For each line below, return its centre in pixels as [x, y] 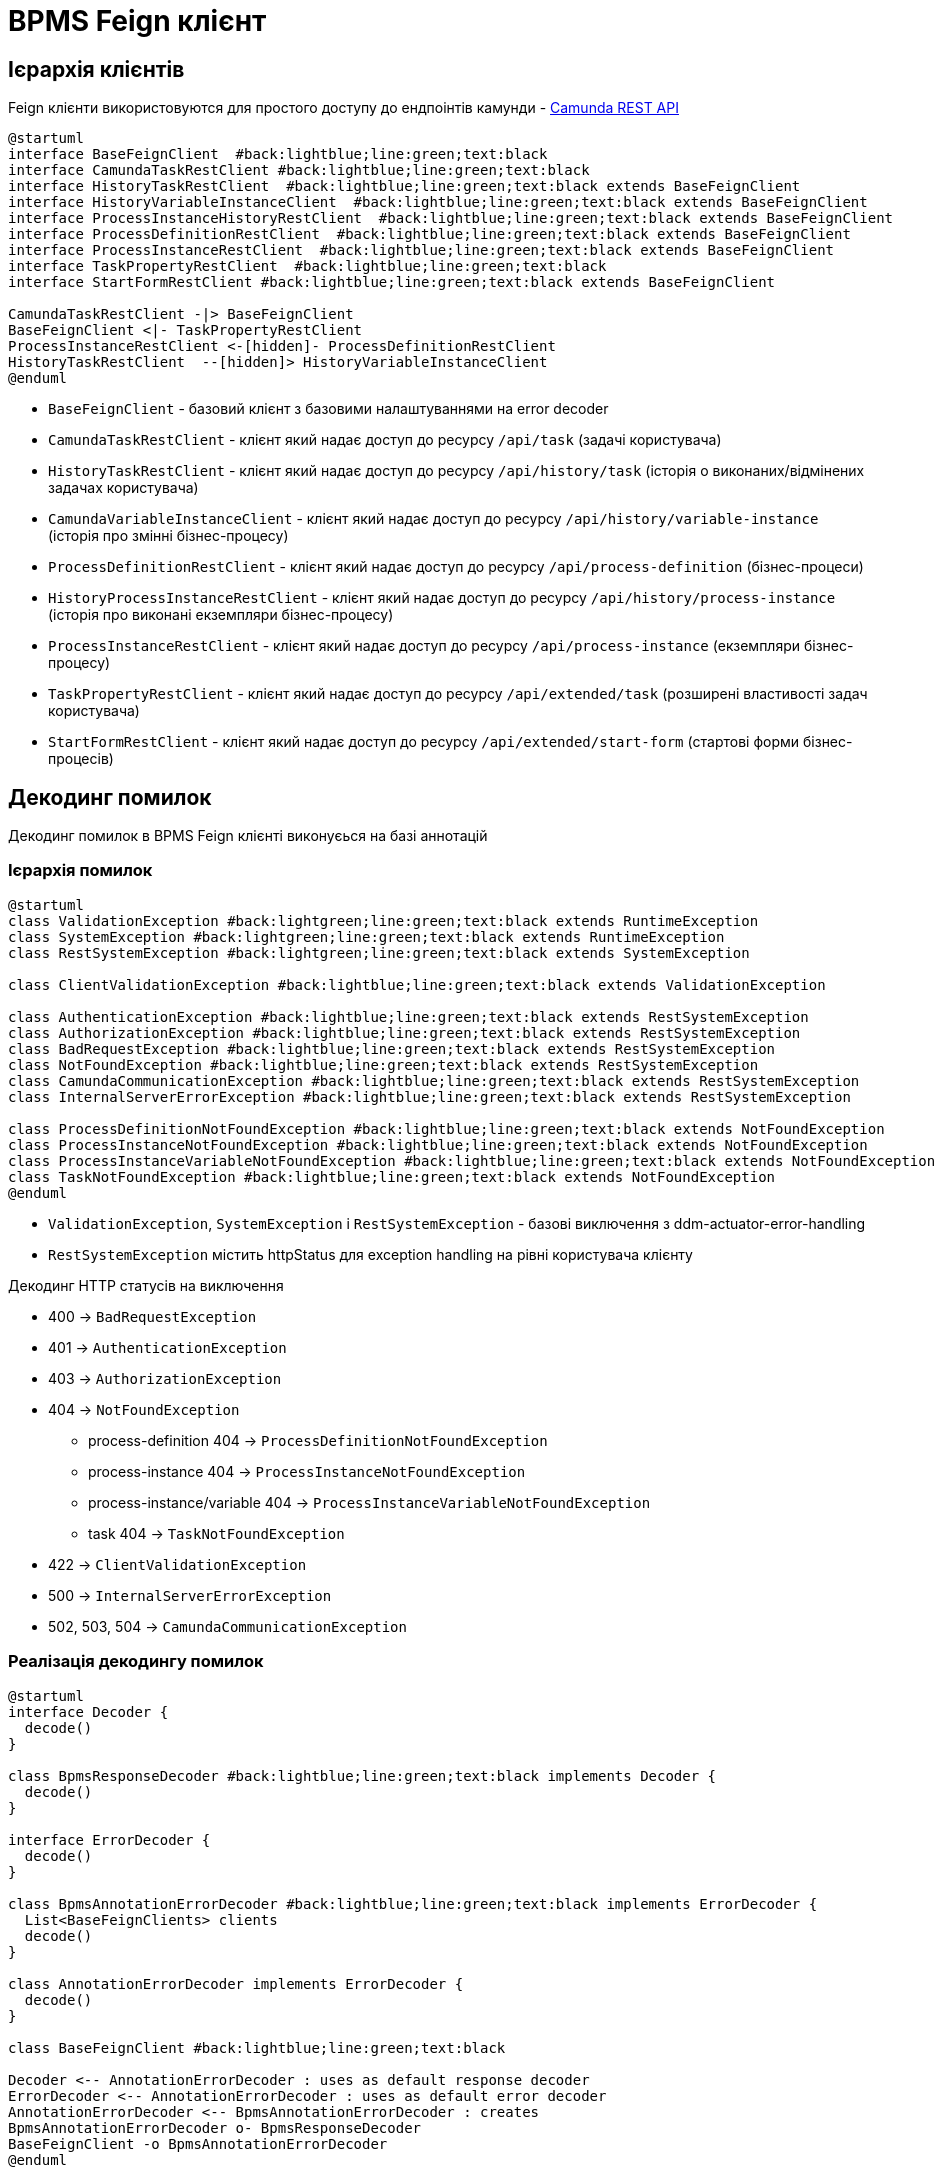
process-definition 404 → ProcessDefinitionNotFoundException [318, 1440]
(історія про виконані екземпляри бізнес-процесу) [221, 615]
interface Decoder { [88, 1711]
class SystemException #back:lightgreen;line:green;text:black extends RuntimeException [366, 936]
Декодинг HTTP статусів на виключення [146, 1285]
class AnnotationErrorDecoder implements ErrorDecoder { [236, 1983]
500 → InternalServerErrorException [190, 1595]
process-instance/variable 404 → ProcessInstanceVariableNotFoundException [369, 1502]
